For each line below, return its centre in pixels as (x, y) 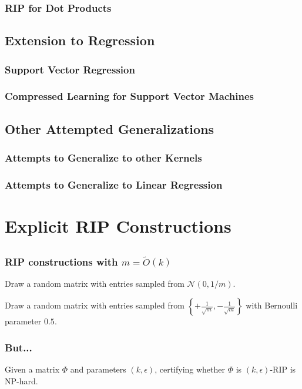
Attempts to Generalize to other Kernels (103, 158)
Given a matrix (32, 369)
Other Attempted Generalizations (110, 128)
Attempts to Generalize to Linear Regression (114, 184)
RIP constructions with (61, 261)
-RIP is (283, 369)
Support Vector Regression (70, 69)
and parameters (98, 369)
